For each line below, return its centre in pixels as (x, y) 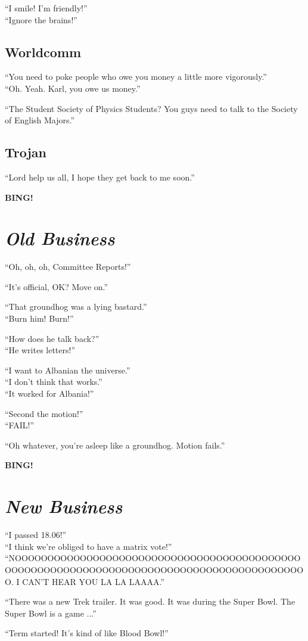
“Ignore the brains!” (41, 19)
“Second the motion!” (44, 413)
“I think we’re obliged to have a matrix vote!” (88, 546)
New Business (64, 506)
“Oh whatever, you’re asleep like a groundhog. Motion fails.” (115, 445)
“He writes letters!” (40, 350)
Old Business (60, 238)
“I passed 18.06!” (36, 535)
